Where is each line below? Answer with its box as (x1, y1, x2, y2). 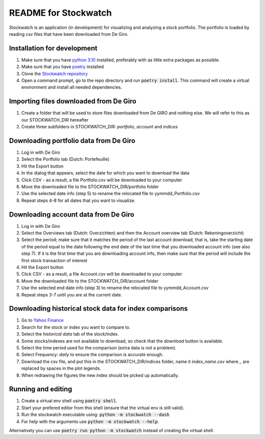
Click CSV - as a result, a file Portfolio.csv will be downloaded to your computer (21, 177, 183, 183)
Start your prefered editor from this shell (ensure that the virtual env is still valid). (21, 405, 185, 411)
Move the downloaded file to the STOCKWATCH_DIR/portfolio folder (21, 184, 159, 190)
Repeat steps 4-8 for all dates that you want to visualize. (21, 197, 136, 203)
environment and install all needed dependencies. (21, 84, 122, 90)
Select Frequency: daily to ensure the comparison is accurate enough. (21, 352, 164, 358)
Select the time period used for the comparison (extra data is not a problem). (21, 345, 177, 351)
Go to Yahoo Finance (21, 317, 64, 323)
